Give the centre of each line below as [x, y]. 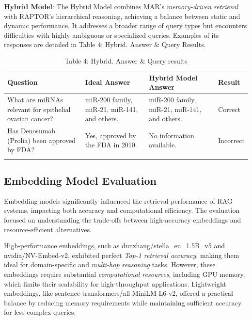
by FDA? [21, 150]
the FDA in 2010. [111, 145]
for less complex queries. [40, 312]
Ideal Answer [108, 82]
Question [23, 82]
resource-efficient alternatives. [48, 229]
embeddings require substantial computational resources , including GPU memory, [125, 274]
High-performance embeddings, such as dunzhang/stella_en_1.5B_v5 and [114, 246]
